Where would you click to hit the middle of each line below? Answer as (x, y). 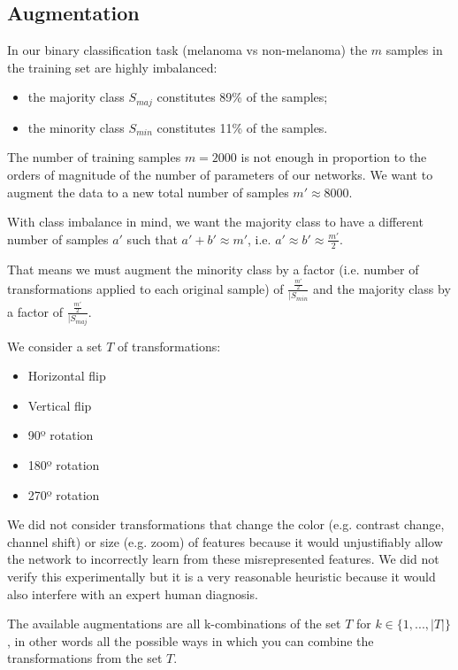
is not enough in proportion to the (334, 157)
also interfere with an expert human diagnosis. (133, 593)
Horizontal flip (67, 376)
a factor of (35, 311)
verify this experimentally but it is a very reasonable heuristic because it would (221, 576)
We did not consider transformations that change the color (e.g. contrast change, (226, 524)
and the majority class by (382, 288)
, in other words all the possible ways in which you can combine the (191, 640)
